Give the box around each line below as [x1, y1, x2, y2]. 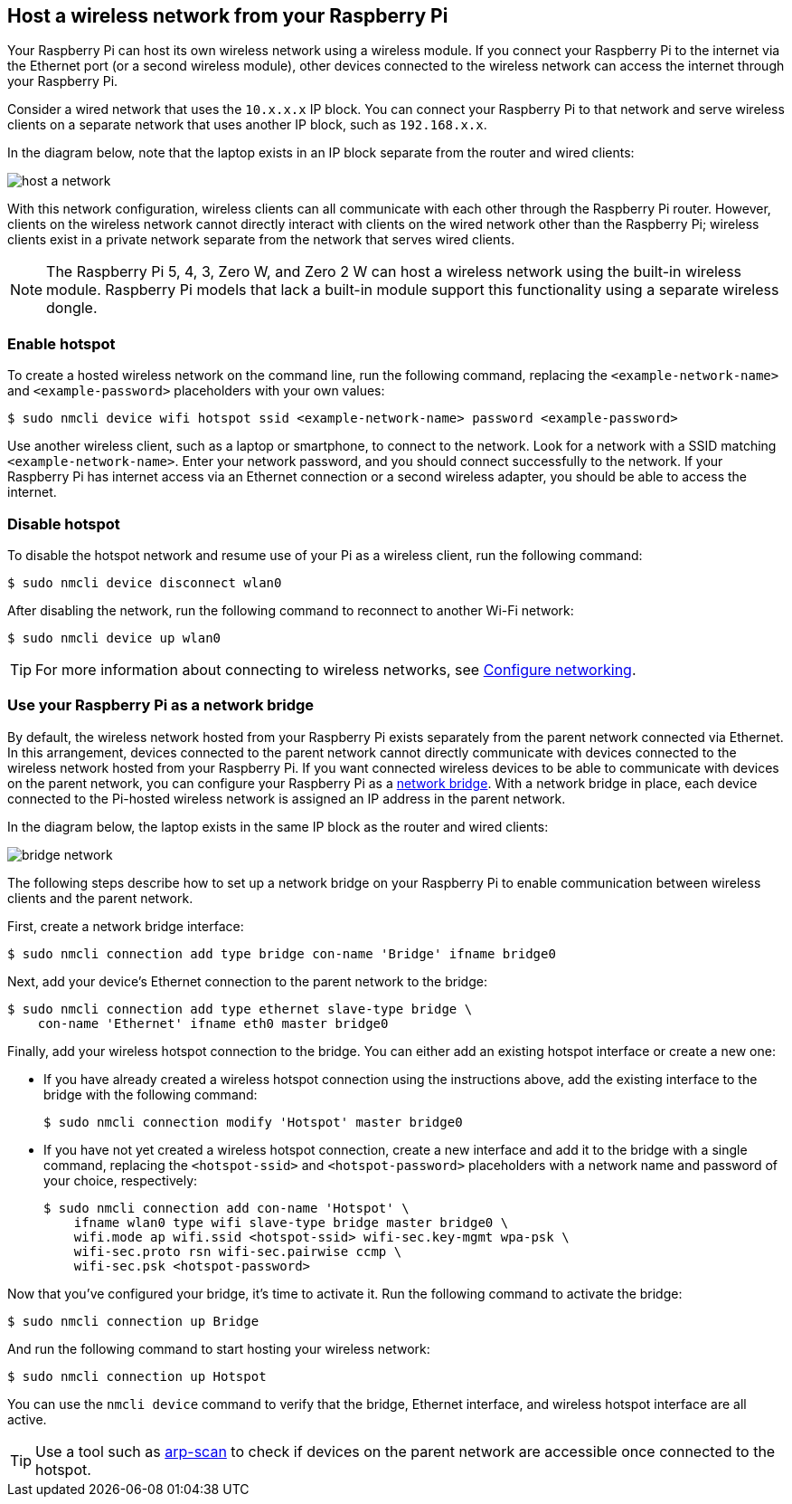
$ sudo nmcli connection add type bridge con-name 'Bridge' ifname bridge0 [7, 946, 556, 961]
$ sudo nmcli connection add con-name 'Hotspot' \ [43, 1200, 410, 1215]
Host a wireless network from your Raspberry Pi [7, 5, 448, 27]
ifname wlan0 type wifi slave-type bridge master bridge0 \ [73, 1214, 509, 1230]
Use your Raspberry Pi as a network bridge [7, 696, 315, 715]
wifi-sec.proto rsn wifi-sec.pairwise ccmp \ [73, 1243, 402, 1259]
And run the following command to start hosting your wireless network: [7, 1340, 430, 1356]
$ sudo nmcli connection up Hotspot [7, 1368, 267, 1384]
